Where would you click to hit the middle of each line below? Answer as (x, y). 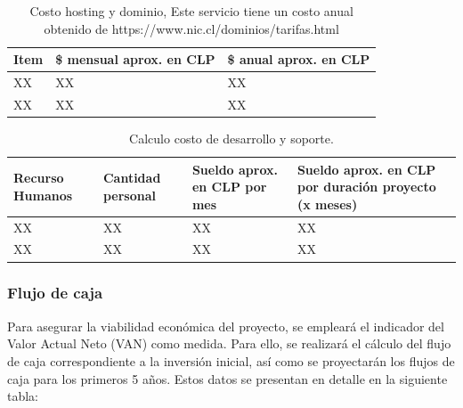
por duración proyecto (366, 187)
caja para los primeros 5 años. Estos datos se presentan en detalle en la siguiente (227, 378)
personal (129, 195)
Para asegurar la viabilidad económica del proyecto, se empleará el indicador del (226, 326)
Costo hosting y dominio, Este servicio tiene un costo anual (191, 11)
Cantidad (132, 178)
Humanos (43, 195)
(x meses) (327, 204)
